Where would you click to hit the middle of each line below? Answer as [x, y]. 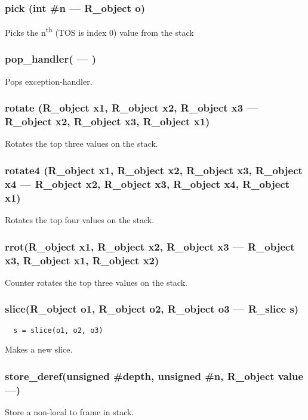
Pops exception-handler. [49, 81]
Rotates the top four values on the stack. [80, 220]
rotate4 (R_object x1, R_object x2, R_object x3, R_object [154, 170]
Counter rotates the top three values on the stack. [96, 282]
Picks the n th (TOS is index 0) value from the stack [99, 31]
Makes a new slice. [39, 349]
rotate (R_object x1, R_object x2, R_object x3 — [132, 108]
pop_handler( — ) [51, 59]
